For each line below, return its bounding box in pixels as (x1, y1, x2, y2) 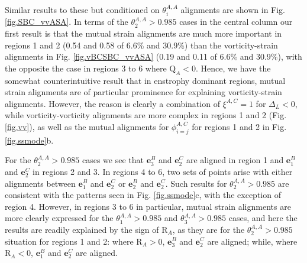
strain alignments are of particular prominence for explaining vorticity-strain (5, 86, 282, 98)
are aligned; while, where (207, 235, 298, 247)
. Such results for (165, 177, 227, 189)
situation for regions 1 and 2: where (5, 235, 134, 247)
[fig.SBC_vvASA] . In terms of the (5, 15, 128, 28)
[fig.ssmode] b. (5, 134, 54, 146)
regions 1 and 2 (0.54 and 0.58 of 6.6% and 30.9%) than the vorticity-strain (5, 38, 278, 51)
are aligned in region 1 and (186, 154, 284, 166)
